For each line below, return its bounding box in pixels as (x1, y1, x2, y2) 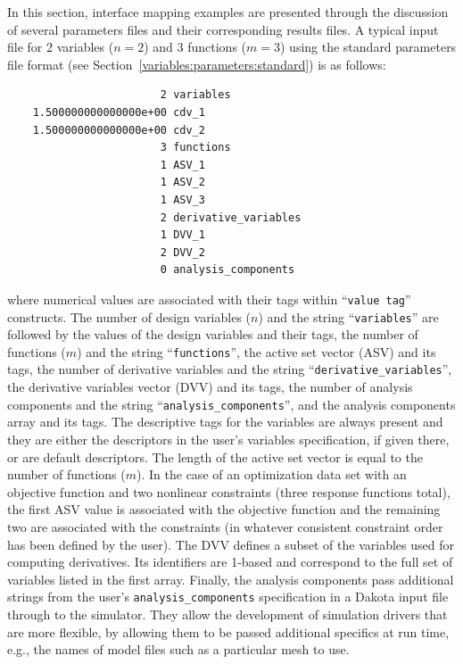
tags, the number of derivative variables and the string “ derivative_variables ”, (7, 360, 452, 378)
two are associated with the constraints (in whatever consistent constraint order (7, 517, 443, 535)
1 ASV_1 (160, 158, 205, 171)
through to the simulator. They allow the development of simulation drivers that (7, 604, 448, 623)
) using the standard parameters (280, 37, 457, 56)
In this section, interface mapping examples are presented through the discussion (7, 3, 449, 21)
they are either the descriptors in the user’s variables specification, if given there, (7, 429, 450, 448)
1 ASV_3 (160, 193, 205, 206)
